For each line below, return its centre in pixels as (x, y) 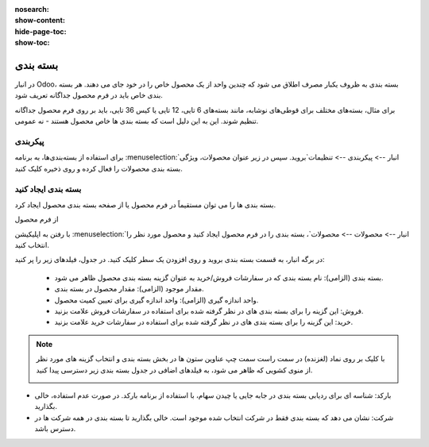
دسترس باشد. (55, 429)
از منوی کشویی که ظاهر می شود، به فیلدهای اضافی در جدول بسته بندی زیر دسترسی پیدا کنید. (174, 370)
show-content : (40, 21)
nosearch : (32, 9)
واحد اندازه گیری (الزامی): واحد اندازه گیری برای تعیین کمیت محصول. (157, 300)
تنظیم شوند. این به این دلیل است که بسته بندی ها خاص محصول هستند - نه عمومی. (137, 121)
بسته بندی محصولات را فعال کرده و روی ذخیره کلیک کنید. (99, 168)
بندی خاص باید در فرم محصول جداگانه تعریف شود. (89, 95)
